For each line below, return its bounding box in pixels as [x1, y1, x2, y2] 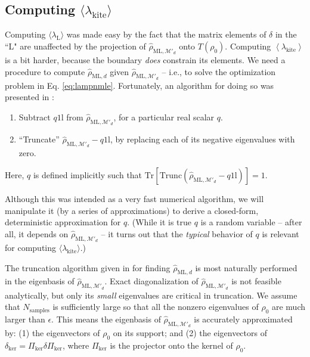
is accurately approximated [194, 312, 293, 325]
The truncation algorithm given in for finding [5, 261, 170, 274]
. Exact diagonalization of [104, 275, 199, 287]
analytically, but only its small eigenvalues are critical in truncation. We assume [5, 288, 297, 301]
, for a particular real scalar [113, 110, 215, 123]
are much [271, 300, 306, 313]
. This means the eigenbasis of [51, 312, 161, 325]
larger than [5, 312, 45, 325]
